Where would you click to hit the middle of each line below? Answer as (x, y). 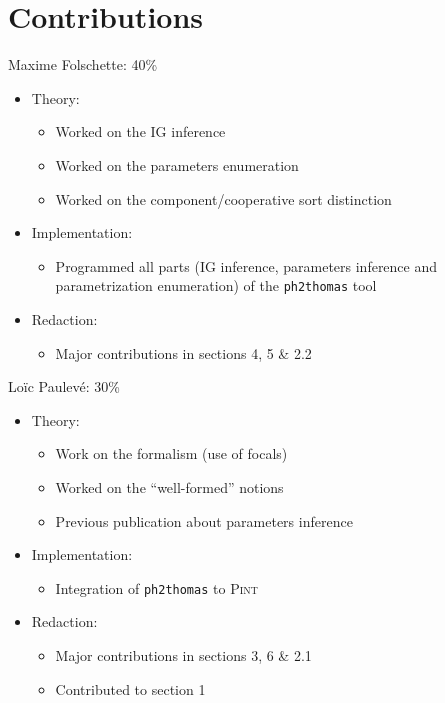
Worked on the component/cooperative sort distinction (223, 198)
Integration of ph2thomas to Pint (157, 587)
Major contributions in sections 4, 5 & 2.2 (183, 352)
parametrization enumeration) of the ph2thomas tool (216, 285)
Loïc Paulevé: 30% (64, 386)
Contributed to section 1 (130, 688)
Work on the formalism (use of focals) (171, 453)
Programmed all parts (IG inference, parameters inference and (246, 265)
